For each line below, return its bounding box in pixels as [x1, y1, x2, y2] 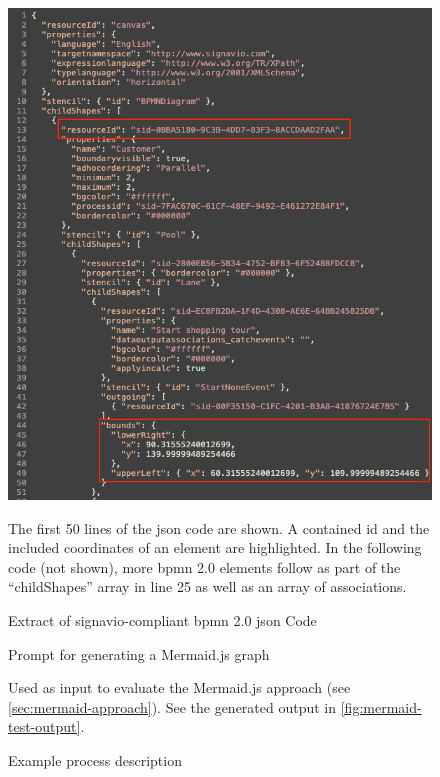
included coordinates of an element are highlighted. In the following [8, 537, 422, 558]
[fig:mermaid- [340, 696, 422, 717]
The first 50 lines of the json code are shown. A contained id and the [8, 517, 430, 538]
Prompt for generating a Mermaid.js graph [8, 643, 270, 664]
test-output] [8, 716, 81, 737]
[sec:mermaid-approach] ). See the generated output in [8, 696, 337, 717]
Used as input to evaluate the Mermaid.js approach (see [8, 677, 351, 698]
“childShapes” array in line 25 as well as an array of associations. [8, 576, 407, 597]
